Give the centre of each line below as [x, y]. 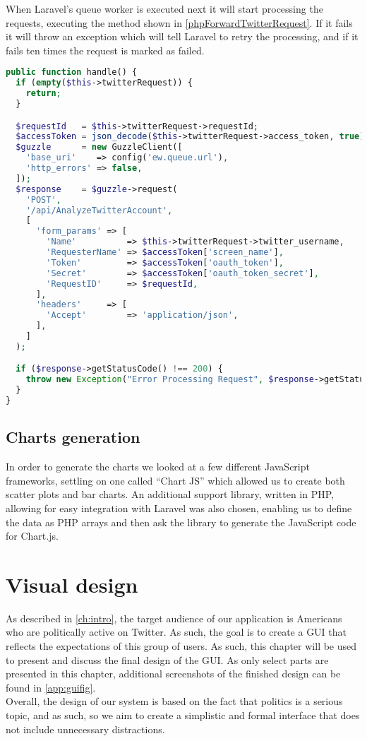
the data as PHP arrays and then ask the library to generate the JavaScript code [181, 522]
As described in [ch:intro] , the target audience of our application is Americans [174, 618]
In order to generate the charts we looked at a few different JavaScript [158, 467]
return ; [43, 94]
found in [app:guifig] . [51, 687]
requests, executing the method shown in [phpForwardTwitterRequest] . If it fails [179, 22]
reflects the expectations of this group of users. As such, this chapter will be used [181, 646]
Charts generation [73, 437]
